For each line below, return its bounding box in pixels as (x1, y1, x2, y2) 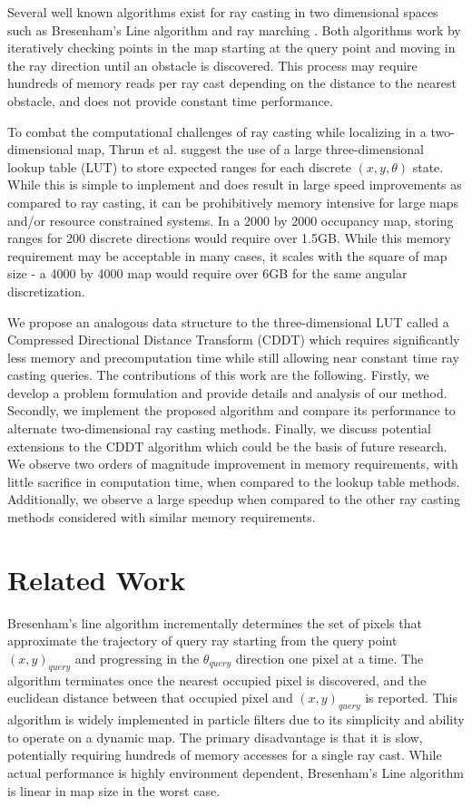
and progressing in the (74, 648, 200, 667)
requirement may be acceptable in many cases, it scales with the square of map (7, 246, 447, 265)
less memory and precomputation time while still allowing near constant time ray (7, 347, 459, 366)
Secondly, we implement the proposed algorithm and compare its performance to (7, 401, 456, 420)
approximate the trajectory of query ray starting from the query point (7, 631, 398, 650)
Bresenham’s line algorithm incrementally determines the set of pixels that (7, 613, 422, 632)
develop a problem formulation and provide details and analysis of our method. (7, 383, 447, 402)
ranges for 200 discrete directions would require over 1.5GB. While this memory (7, 228, 451, 248)
